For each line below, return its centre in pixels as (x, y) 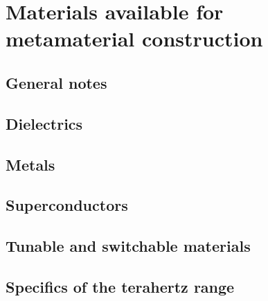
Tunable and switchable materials (128, 246)
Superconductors (67, 205)
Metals (30, 164)
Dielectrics (44, 123)
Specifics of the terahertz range (120, 286)
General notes (56, 82)
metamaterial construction (134, 38)
